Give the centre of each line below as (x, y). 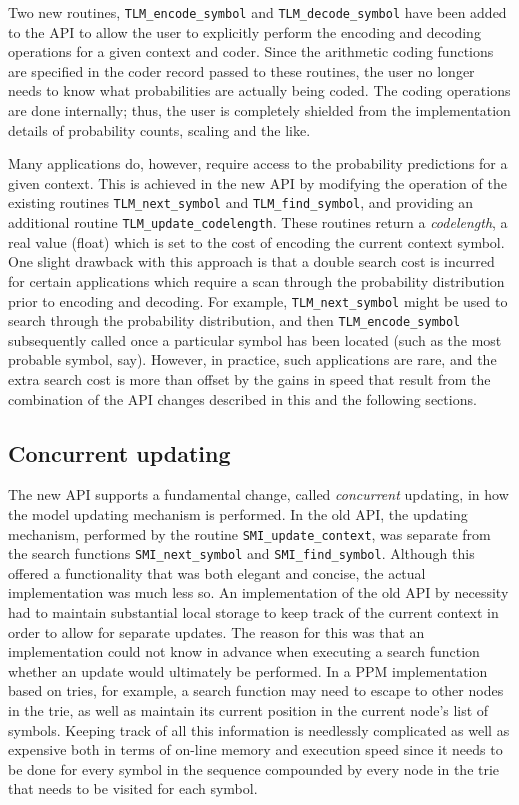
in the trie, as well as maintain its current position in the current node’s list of (248, 710)
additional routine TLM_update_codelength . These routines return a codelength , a (258, 222)
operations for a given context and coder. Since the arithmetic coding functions (251, 51)
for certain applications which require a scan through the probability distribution (256, 280)
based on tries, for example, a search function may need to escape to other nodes (256, 690)
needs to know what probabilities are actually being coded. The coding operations (259, 90)
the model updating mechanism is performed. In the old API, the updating (238, 513)
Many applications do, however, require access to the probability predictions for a (258, 163)
